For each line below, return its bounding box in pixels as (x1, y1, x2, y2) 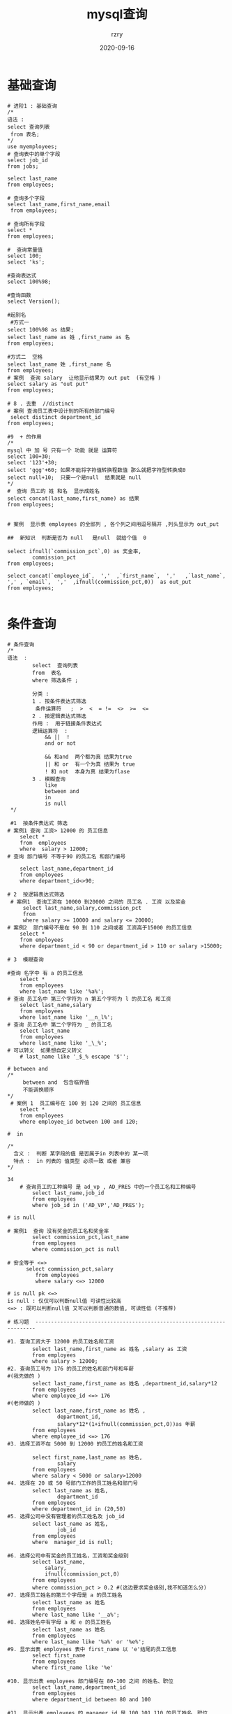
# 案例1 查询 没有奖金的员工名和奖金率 (7, 1227, 109, 1234)
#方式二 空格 (7, 353, 43, 360)
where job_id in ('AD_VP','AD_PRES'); (32, 1201, 145, 1208)
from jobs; (7, 162, 39, 170)
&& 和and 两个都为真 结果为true (44, 753, 132, 760)
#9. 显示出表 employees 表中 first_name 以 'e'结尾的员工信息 (7, 1645, 177, 1652)
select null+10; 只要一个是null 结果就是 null (7, 473, 141, 481)
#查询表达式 (7, 272, 37, 279)
